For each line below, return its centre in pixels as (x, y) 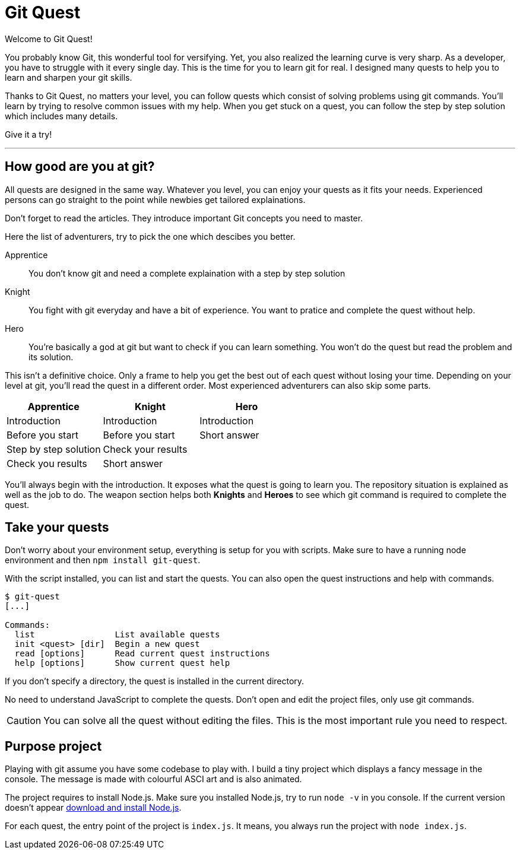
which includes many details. (61, 116)
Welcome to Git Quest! (49, 39)
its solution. (51, 357)
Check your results (145, 449)
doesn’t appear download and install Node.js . (93, 808)
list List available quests (117, 635)
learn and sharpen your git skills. (69, 77)
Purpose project (53, 746)
